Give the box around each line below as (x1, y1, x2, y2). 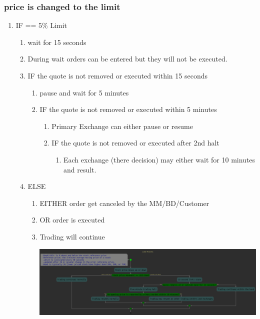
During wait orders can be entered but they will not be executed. (27, 53, 227, 64)
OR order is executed (39, 214, 105, 225)
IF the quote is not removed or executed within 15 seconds (27, 70, 208, 80)
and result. (63, 164, 96, 174)
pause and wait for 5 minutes (39, 87, 129, 97)
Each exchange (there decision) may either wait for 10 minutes (63, 154, 255, 164)
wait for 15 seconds (27, 36, 86, 47)
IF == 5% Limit (15, 20, 67, 30)
